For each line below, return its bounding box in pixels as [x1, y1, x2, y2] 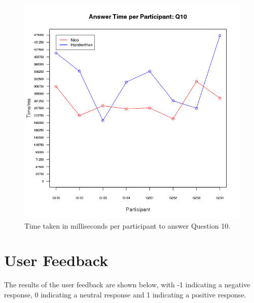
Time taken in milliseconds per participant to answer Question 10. [24, 220, 231, 231]
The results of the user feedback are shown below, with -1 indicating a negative [4, 279, 250, 290]
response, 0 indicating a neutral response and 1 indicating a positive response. [4, 289, 246, 299]
